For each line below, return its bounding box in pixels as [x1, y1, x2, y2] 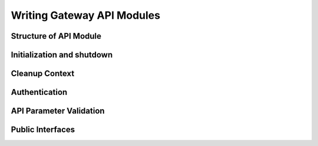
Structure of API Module [11, 31, 102, 41]
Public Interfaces [11, 125, 75, 135]
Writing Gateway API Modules [11, 9, 161, 22]
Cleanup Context [11, 69, 75, 79]
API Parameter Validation [11, 106, 105, 116]
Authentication [11, 87, 68, 97]
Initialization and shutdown [11, 50, 113, 60]
